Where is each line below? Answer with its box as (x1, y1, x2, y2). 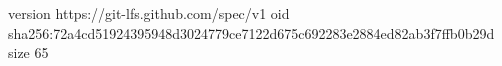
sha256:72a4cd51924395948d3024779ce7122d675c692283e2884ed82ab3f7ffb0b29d (8, 22, 495, 43)
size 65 (8, 42, 49, 63)
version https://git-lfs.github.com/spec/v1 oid (8, 3, 290, 23)
